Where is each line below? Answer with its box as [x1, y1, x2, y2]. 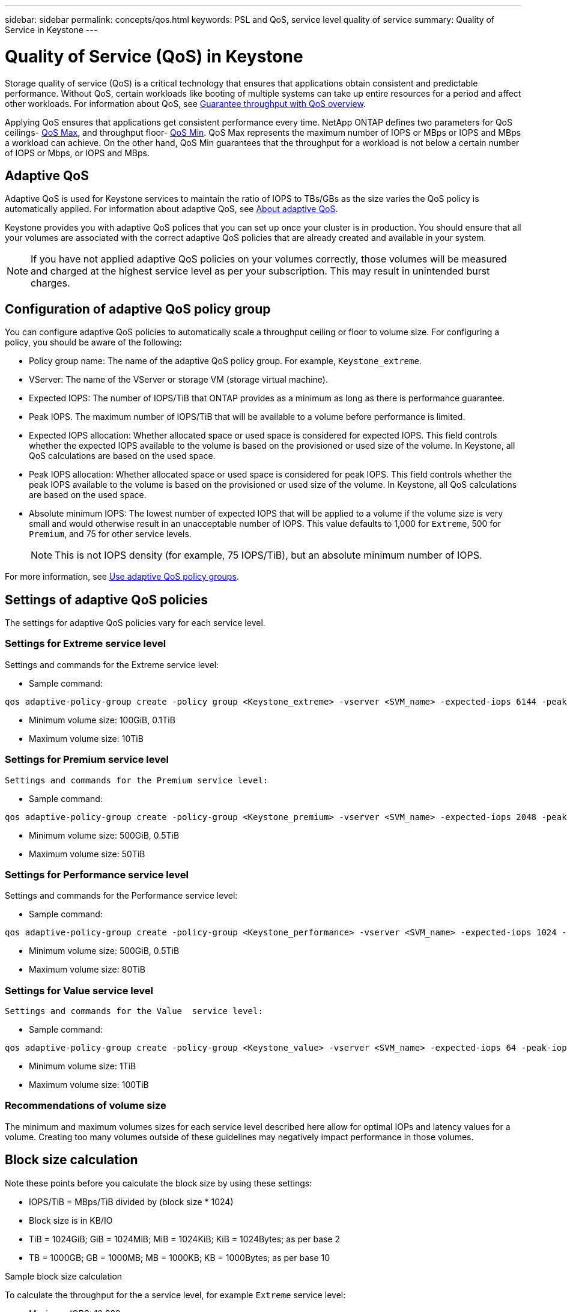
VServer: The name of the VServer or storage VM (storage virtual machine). [29, 374, 328, 385]
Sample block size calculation [5, 1271, 123, 1281]
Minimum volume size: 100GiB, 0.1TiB [29, 714, 175, 725]
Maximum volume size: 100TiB [29, 1080, 149, 1090]
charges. [31, 277, 70, 290]
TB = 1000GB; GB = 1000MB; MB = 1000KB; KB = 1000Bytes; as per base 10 [29, 1252, 330, 1263]
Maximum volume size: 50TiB [29, 848, 145, 859]
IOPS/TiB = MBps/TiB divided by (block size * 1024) [29, 1196, 234, 1207]
